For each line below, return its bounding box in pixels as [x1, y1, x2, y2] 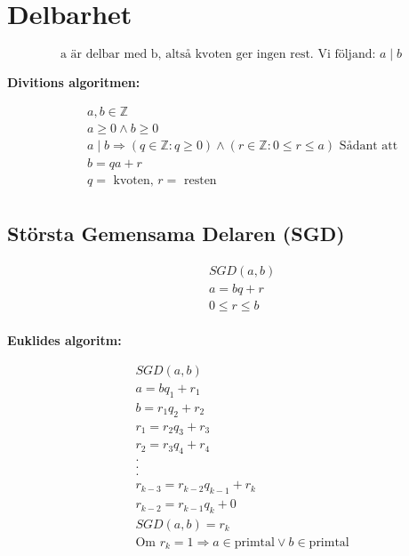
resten [183, 173, 217, 187]
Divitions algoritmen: [7, 73, 140, 92]
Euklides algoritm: [7, 331, 122, 350]
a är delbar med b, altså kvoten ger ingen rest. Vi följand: [60, 48, 376, 61]
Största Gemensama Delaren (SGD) [7, 220, 345, 247]
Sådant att [339, 139, 398, 152]
